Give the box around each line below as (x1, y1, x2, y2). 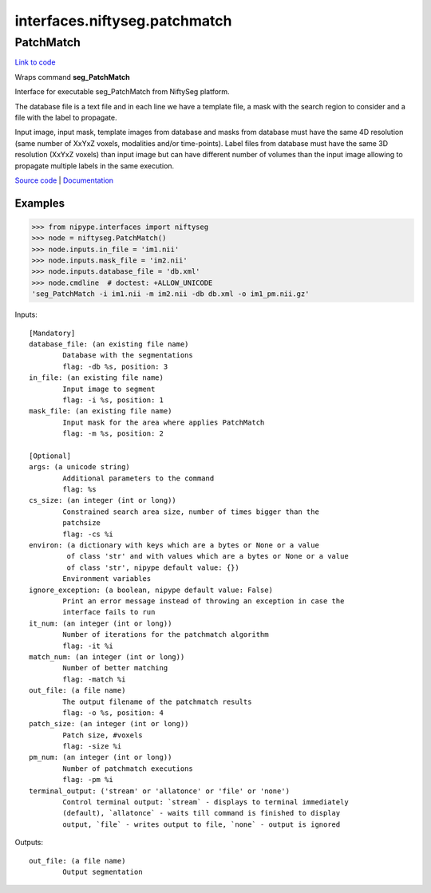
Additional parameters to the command (62, 473, 215, 483)
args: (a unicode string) (29, 463, 131, 472)
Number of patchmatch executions (62, 764, 193, 773)
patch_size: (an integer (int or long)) (29, 719, 189, 729)
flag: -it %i (62, 641, 113, 650)
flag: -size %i (62, 742, 122, 751)
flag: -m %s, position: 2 (62, 429, 164, 438)
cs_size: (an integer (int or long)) (29, 496, 177, 505)
